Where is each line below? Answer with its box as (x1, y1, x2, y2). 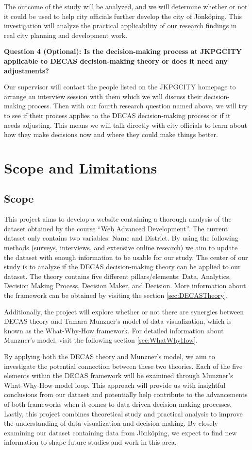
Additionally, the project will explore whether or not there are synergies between (4, 306, 244, 316)
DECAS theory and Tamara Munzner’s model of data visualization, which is (4, 316, 232, 326)
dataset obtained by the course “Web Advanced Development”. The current (4, 223, 228, 233)
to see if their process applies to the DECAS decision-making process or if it (4, 110, 231, 120)
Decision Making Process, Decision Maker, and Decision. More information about (4, 280, 246, 291)
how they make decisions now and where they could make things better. (4, 129, 218, 139)
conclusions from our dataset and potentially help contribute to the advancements (4, 389, 248, 399)
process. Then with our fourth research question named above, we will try (28, 101, 248, 111)
